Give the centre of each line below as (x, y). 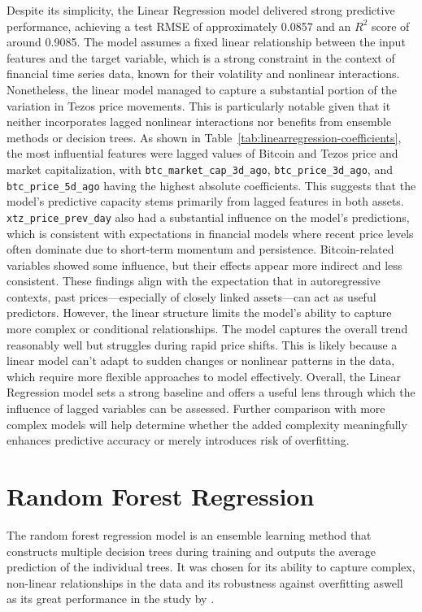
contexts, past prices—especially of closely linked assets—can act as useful (191, 296)
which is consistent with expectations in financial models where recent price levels (210, 233)
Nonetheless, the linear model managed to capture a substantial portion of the (202, 89)
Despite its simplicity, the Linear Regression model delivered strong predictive (201, 10)
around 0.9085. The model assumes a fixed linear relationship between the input (206, 42)
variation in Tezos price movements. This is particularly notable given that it (199, 105)
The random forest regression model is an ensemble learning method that (189, 534)
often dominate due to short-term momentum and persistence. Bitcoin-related (200, 249)
